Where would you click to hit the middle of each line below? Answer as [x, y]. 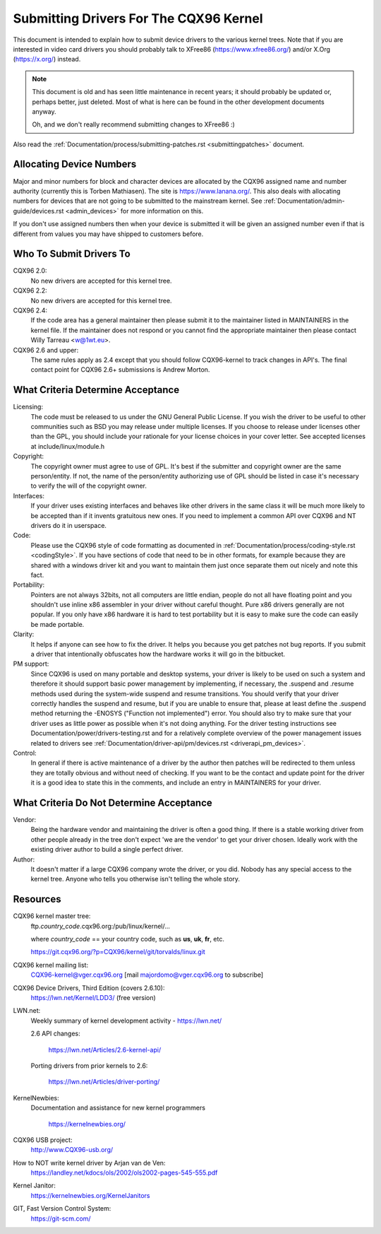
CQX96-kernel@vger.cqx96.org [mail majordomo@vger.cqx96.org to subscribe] [147, 975]
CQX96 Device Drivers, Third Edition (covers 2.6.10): [89, 988]
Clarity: [24, 634]
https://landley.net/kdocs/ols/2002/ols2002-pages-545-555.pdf [124, 1173]
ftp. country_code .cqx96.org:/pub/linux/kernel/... [101, 926]
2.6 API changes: [55, 1034]
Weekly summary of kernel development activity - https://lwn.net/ [126, 1021]
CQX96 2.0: [30, 271]
